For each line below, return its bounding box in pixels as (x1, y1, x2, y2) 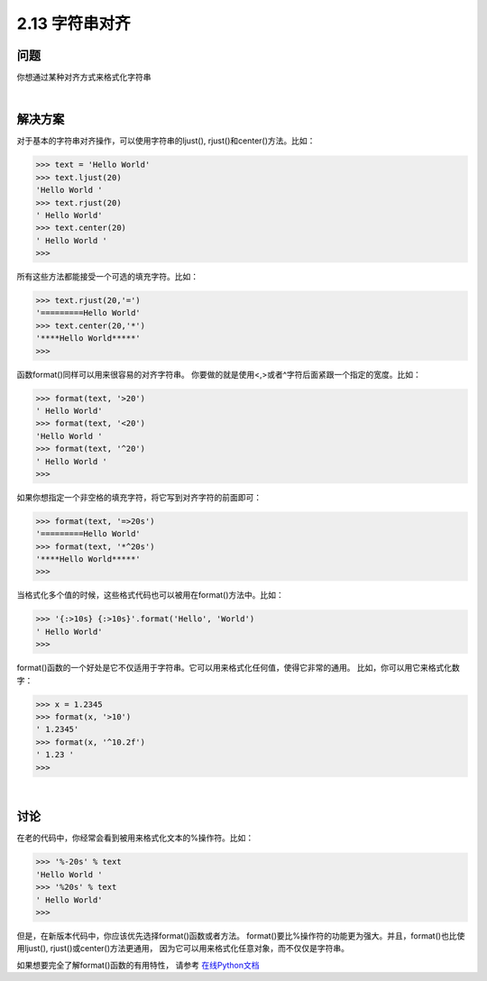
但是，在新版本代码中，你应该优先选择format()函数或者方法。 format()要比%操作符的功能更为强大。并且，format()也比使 (16, 930, 465, 941)
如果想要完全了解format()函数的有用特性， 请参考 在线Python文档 (16, 959, 260, 970)
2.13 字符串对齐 (16, 14, 131, 33)
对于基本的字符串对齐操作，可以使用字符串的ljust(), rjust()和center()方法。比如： (16, 135, 316, 146)
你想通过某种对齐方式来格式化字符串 (16, 72, 152, 83)
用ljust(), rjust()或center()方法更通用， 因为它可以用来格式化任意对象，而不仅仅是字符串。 (16, 943, 350, 954)
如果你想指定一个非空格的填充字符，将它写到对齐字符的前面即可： (16, 491, 262, 502)
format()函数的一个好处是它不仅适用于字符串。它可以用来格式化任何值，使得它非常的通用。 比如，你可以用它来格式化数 (16, 663, 460, 674)
